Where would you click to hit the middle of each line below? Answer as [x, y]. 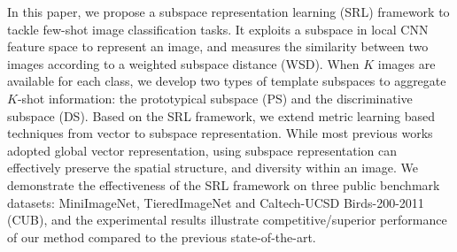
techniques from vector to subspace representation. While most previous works [220, 133]
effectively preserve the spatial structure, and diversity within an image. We [213, 168]
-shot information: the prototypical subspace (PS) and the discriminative [215, 98]
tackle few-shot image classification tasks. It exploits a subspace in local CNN [218, 29]
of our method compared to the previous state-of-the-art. [162, 237]
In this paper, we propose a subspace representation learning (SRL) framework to [228, 11]
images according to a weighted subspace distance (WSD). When [183, 63]
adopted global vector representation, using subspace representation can [202, 150]
